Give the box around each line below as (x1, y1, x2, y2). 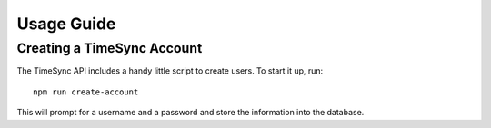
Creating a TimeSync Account (16, 40, 203, 56)
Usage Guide (16, 14, 116, 34)
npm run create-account (33, 86, 139, 97)
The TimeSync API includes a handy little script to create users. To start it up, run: (16, 65, 324, 76)
